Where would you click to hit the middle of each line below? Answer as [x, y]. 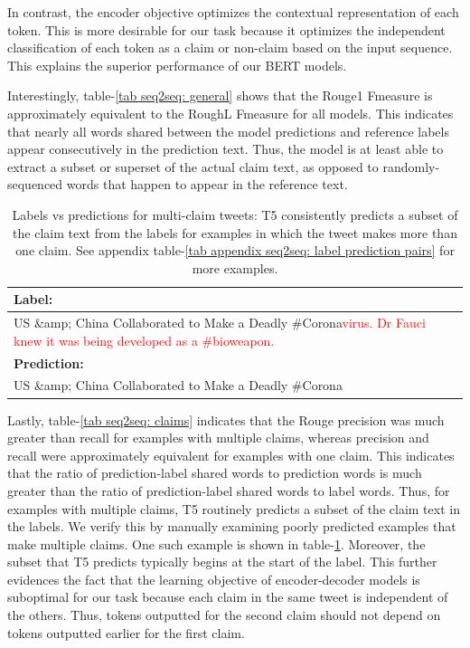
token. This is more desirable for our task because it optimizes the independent [226, 29]
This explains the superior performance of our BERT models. [177, 65]
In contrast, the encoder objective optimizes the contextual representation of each [233, 12]
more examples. [235, 267]
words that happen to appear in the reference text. [207, 184]
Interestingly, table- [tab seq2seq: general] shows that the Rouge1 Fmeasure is [220, 95]
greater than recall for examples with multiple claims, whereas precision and [218, 438]
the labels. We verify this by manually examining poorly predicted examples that [232, 526]
